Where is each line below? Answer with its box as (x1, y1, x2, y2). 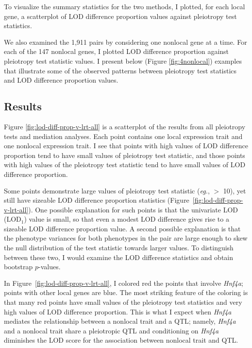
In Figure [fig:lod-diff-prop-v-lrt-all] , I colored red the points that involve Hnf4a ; (4, 278, 243, 288)
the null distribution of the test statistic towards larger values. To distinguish (4, 243, 234, 253)
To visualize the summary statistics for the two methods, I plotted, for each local (4, 1, 245, 11)
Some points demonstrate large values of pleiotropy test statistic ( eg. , (4, 185, 210, 195)
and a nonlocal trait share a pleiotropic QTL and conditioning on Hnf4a (4, 325, 219, 335)
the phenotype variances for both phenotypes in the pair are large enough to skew (4, 233, 248, 243)
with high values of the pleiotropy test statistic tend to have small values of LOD (4, 159, 246, 170)
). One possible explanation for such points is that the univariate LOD (28, 204, 238, 214)
